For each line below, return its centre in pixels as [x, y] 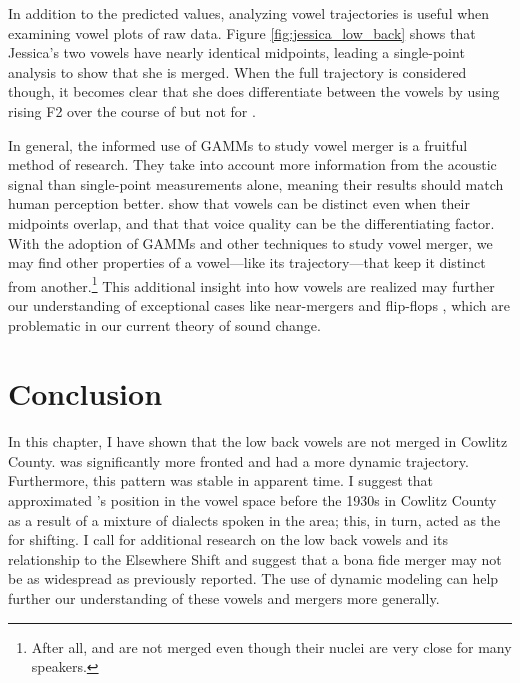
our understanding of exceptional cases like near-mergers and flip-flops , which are [259, 304]
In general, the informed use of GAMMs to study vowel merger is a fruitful [238, 144]
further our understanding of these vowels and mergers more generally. [224, 598]
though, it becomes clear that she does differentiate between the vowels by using [254, 91]
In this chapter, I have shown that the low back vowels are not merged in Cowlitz [258, 441]
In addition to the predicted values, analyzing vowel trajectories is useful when [249, 13]
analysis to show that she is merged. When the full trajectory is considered [237, 71]
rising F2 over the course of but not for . [132, 110]
